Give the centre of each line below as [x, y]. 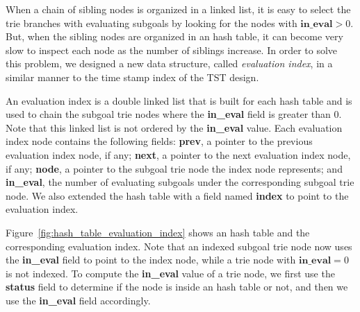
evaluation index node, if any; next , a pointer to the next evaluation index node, [178, 154]
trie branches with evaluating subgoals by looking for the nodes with [152, 23]
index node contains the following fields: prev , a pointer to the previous [159, 141]
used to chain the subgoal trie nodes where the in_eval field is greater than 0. [174, 114]
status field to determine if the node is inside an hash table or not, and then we [177, 287]
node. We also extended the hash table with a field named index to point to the [177, 195]
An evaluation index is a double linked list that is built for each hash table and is [179, 100]
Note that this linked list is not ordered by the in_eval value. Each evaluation [174, 127]
